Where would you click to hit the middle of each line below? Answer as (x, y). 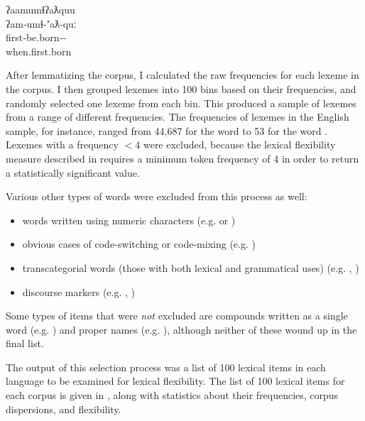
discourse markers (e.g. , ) (79, 291)
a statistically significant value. (73, 172)
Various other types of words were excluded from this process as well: (157, 196)
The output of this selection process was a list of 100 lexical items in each (166, 367)
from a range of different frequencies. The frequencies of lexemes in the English (178, 117)
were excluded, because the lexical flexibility (239, 144)
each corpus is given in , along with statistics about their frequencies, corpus (172, 395)
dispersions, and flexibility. (64, 409)
